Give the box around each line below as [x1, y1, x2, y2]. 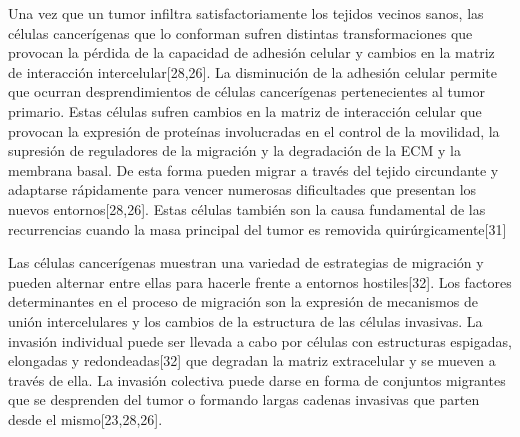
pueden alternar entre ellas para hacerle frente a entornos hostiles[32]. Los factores [8, 271, 512, 292]
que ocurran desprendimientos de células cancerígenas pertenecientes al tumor [8, 81, 485, 102]
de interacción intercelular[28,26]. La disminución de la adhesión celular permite [8, 61, 498, 82]
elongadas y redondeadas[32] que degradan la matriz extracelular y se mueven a [8, 350, 496, 371]
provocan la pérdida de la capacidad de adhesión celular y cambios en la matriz [8, 42, 495, 63]
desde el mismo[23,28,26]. [8, 408, 163, 429]
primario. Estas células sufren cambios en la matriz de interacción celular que [8, 100, 482, 121]
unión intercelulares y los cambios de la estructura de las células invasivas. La [8, 310, 483, 331]
